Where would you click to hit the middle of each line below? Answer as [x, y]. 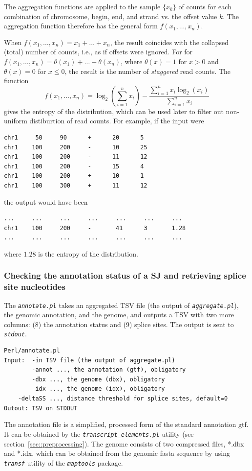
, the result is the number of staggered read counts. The [148, 71]
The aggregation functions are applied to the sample [82, 6]
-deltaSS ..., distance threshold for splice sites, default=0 [123, 399]
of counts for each [205, 6]
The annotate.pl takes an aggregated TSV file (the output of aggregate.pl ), [121, 305]
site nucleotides [35, 287]
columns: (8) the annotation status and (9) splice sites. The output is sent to [119, 324]
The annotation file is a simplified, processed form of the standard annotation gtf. [126, 424]
